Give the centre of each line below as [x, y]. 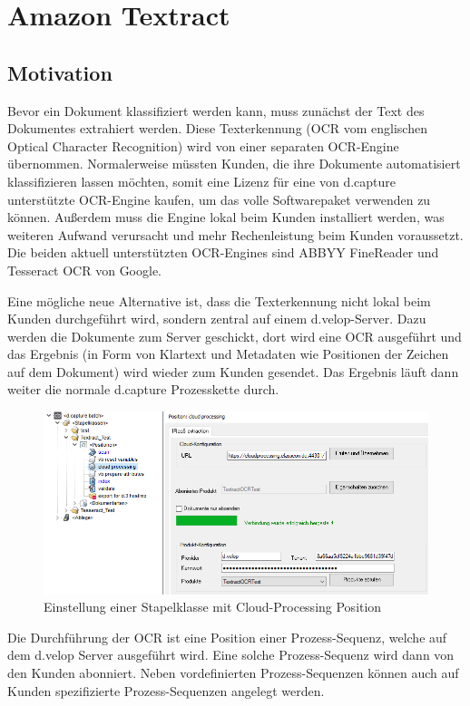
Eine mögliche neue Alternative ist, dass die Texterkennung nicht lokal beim [219, 300]
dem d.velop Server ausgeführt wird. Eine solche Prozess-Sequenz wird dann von [231, 655]
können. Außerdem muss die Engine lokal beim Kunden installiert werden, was [226, 217]
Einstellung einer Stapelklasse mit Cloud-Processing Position [213, 607]
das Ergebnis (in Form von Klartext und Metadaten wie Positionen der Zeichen [228, 354]
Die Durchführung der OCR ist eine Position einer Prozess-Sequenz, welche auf [227, 637]
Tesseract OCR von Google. [85, 270]
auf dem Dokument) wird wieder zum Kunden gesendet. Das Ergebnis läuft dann [233, 371]
